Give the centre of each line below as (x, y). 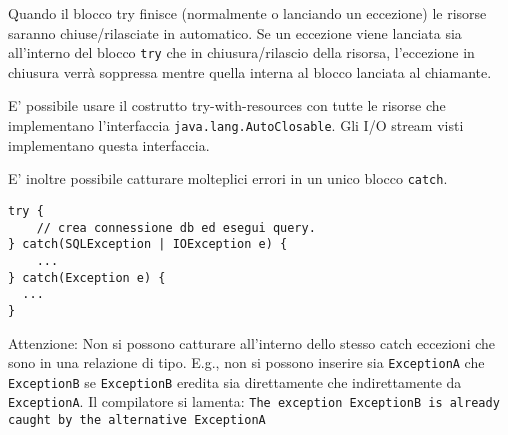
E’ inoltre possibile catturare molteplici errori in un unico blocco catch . (228, 178)
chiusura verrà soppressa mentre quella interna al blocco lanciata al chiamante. (250, 71)
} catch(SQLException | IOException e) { (148, 244)
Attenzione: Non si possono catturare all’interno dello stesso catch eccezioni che (252, 342)
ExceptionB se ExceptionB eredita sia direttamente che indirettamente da (235, 381)
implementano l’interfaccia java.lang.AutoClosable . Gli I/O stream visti (236, 125)
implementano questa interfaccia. (109, 144)
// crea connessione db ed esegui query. (176, 227)
